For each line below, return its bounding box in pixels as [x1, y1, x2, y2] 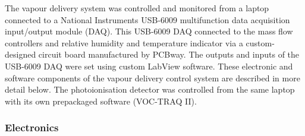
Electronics [5, 120, 59, 135]
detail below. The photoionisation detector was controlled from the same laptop [5, 83, 295, 96]
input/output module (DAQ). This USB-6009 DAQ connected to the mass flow [5, 25, 293, 37]
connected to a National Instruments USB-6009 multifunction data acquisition [5, 13, 290, 26]
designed [5, 48, 36, 61]
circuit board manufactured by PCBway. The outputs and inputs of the [38, 48, 300, 61]
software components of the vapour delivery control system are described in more [5, 71, 300, 84]
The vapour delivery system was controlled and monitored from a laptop [5, 2, 269, 14]
